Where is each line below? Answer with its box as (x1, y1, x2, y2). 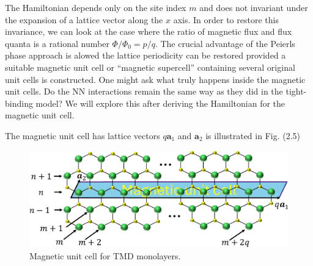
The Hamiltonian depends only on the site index (5, 1, 186, 13)
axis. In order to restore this (173, 13, 279, 26)
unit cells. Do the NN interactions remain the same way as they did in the (5, 85, 283, 98)
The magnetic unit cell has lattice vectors (5, 129, 160, 142)
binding (5, 96, 33, 109)
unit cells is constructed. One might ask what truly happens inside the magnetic (5, 73, 306, 85)
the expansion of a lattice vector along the (5, 13, 163, 26)
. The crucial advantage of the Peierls (155, 37, 295, 49)
